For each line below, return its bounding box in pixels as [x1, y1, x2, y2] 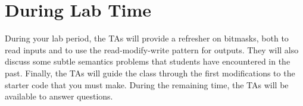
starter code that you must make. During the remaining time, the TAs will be [5, 78, 289, 91]
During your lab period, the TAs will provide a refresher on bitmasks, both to [5, 32, 289, 44]
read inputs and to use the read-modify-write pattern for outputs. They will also [5, 43, 299, 56]
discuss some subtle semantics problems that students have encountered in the [5, 55, 290, 68]
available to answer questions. [5, 90, 113, 102]
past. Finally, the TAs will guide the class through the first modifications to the [5, 66, 295, 79]
